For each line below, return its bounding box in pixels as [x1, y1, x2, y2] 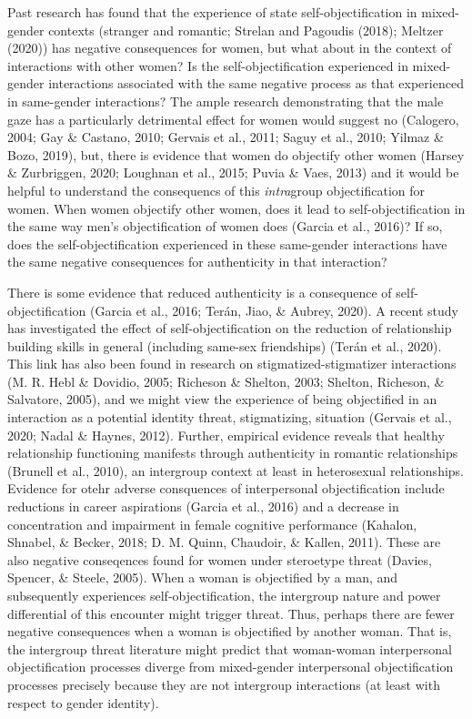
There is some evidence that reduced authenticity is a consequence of [7, 282, 392, 301]
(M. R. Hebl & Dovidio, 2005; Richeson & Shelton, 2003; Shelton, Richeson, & [7, 371, 445, 390]
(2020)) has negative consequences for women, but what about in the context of [7, 38, 452, 57]
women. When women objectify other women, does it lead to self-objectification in [7, 198, 466, 218]
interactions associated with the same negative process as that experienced [48, 74, 464, 93]
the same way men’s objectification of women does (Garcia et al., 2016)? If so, [7, 217, 443, 236]
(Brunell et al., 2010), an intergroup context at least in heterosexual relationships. [7, 461, 464, 480]
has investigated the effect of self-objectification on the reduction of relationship [7, 319, 452, 338]
